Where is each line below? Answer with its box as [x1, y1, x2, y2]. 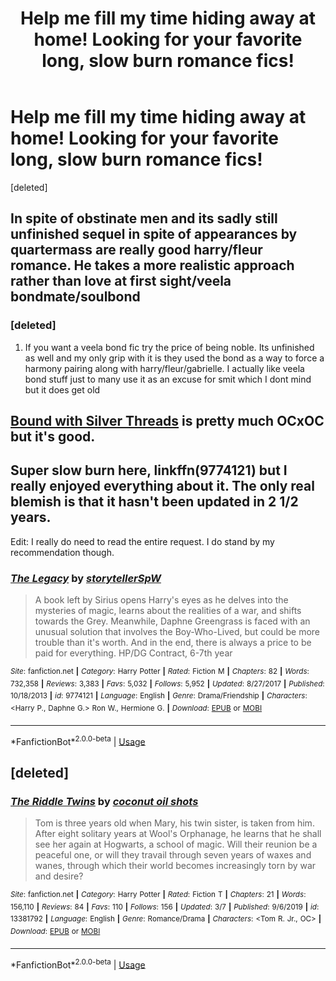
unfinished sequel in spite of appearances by [10, 226, 298, 243]
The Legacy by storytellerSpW [10, 571, 162, 585]
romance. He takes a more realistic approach [10, 257, 295, 274]
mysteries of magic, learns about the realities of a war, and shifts [34, 605, 302, 617]
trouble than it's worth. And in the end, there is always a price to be [34, 637, 312, 649]
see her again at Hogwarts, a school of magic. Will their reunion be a [34, 838, 318, 851]
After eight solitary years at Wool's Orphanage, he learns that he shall [34, 828, 322, 840]
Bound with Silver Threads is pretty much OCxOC [10, 413, 325, 430]
